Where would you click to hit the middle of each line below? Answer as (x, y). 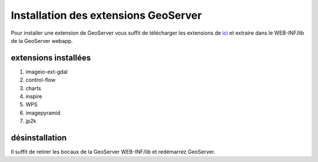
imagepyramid (43, 113)
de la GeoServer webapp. (42, 41)
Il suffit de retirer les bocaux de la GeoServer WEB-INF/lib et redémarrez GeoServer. (113, 152)
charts (33, 88)
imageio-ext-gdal (47, 72)
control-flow (41, 80)
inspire (34, 96)
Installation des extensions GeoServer (106, 15)
